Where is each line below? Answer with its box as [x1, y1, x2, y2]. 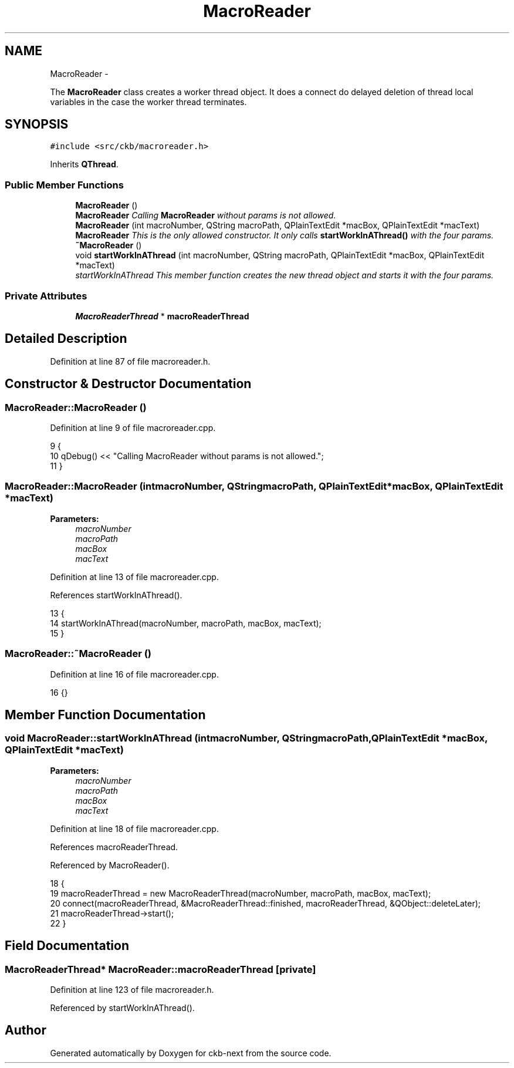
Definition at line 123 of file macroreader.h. [50, 984, 214, 995]
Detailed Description [5, 331, 127, 346]
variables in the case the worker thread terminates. [50, 96, 247, 107]
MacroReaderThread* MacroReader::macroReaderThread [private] [5, 963, 316, 975]
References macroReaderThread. [50, 841, 178, 852]
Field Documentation [5, 938, 129, 954]
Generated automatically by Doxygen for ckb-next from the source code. [50, 1047, 332, 1058]
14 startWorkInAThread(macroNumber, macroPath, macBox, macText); [50, 618, 322, 628]
